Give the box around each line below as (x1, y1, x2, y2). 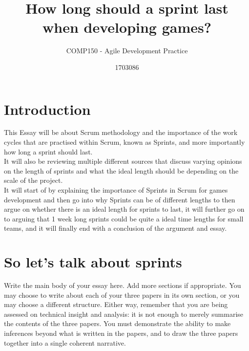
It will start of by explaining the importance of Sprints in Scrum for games (4, 185, 228, 195)
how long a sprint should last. (4, 146, 93, 156)
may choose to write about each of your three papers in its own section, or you (4, 289, 240, 300)
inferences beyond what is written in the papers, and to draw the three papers (4, 328, 238, 338)
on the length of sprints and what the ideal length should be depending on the (4, 165, 239, 175)
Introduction (4, 99, 91, 119)
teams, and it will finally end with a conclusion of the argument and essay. (4, 223, 227, 233)
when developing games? (42, 17, 211, 37)
